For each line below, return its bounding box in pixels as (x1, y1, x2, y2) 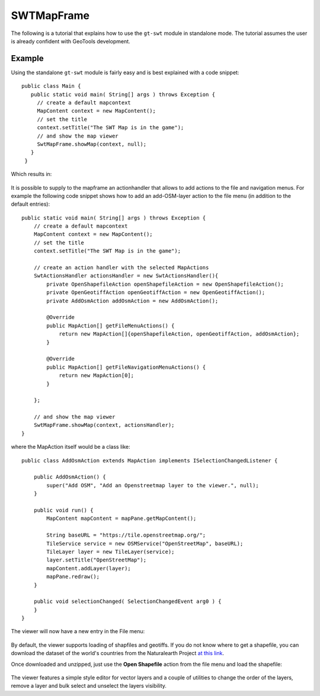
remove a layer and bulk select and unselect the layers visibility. (11, 682, 167, 689)
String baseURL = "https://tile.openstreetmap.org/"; (46, 532, 206, 539)
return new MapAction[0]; (59, 372, 135, 379)
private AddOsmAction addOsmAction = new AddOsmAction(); (46, 297, 219, 304)
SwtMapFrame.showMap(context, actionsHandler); (33, 422, 175, 429)
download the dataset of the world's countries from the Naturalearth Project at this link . (11, 650, 225, 657)
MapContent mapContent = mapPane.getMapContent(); (46, 515, 197, 522)
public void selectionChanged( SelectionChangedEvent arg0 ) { (33, 598, 222, 605)
